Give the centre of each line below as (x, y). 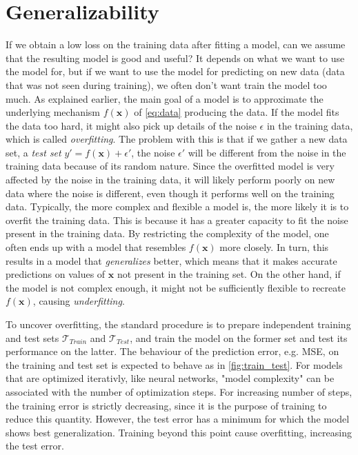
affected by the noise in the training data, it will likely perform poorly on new (170, 180)
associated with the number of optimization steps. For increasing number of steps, (179, 391)
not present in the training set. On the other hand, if (229, 274)
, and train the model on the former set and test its (239, 337)
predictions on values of (56, 274)
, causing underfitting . (79, 301)
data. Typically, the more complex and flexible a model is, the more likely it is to (177, 206)
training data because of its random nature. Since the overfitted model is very (170, 166)
